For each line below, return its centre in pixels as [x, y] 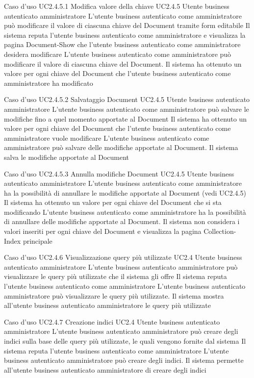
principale [38, 240]
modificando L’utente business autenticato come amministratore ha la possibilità [125, 212]
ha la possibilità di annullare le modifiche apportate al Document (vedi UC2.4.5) [125, 192]
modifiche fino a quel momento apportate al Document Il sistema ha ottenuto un [126, 118]
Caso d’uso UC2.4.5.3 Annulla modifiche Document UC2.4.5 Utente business [119, 173]
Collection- [220, 231]
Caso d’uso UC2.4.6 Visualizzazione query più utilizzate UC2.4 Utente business [123, 257]
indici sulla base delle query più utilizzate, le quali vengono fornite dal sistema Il [125, 341]
